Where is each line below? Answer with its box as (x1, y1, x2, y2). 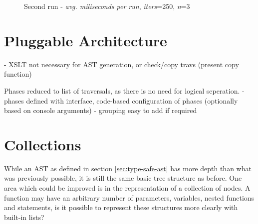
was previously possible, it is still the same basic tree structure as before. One (4, 173, 242, 183)
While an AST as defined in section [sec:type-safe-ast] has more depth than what (4, 163, 252, 173)
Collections (4, 134, 81, 154)
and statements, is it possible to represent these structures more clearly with (4, 202, 238, 213)
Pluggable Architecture (4, 30, 167, 50)
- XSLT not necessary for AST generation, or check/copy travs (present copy (4, 59, 239, 69)
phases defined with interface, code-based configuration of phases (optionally (4, 95, 238, 106)
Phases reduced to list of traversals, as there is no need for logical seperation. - (4, 85, 245, 96)
